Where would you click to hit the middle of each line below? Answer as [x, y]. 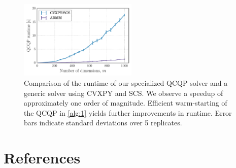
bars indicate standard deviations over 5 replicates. [103, 123]
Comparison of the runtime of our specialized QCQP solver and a [126, 82]
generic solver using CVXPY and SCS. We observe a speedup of [124, 93]
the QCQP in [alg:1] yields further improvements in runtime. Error [128, 112]
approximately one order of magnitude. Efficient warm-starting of [126, 103]
